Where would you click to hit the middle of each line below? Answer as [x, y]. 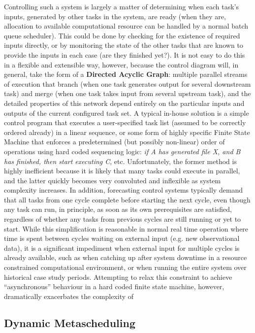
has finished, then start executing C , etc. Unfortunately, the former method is [120, 161]
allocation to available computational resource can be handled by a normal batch [126, 26]
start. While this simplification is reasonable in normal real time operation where [126, 228]
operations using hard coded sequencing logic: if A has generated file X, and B [122, 151]
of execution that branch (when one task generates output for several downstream [127, 83]
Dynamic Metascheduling [70, 322]
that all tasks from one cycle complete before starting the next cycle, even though [127, 199]
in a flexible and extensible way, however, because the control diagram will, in [121, 64]
